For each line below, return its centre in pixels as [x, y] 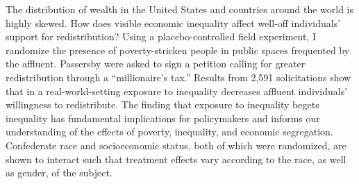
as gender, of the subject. [59, 173]
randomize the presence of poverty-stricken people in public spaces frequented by [178, 50]
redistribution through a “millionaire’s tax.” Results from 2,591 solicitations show [178, 77]
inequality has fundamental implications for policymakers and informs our [163, 118]
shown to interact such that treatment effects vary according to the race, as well [176, 159]
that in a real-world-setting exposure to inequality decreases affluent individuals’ [177, 91]
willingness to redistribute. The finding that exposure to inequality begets [162, 104]
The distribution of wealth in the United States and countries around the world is [180, 9]
